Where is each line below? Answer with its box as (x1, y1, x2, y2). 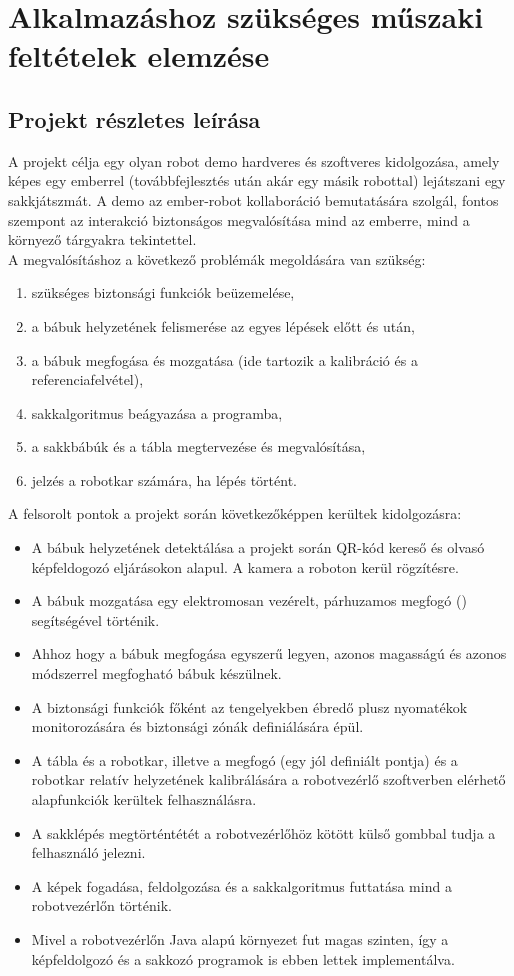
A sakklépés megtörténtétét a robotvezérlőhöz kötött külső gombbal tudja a (31, 822, 496, 843)
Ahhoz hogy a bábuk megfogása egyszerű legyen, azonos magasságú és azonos (31, 643, 507, 664)
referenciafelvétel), (31, 369, 144, 390)
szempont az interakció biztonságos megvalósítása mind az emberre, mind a (8, 209, 470, 230)
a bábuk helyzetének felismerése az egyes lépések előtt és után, (31, 315, 415, 336)
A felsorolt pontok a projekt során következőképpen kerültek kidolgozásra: (8, 503, 462, 524)
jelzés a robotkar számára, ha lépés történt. (31, 469, 297, 490)
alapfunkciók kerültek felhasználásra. (31, 789, 257, 810)
